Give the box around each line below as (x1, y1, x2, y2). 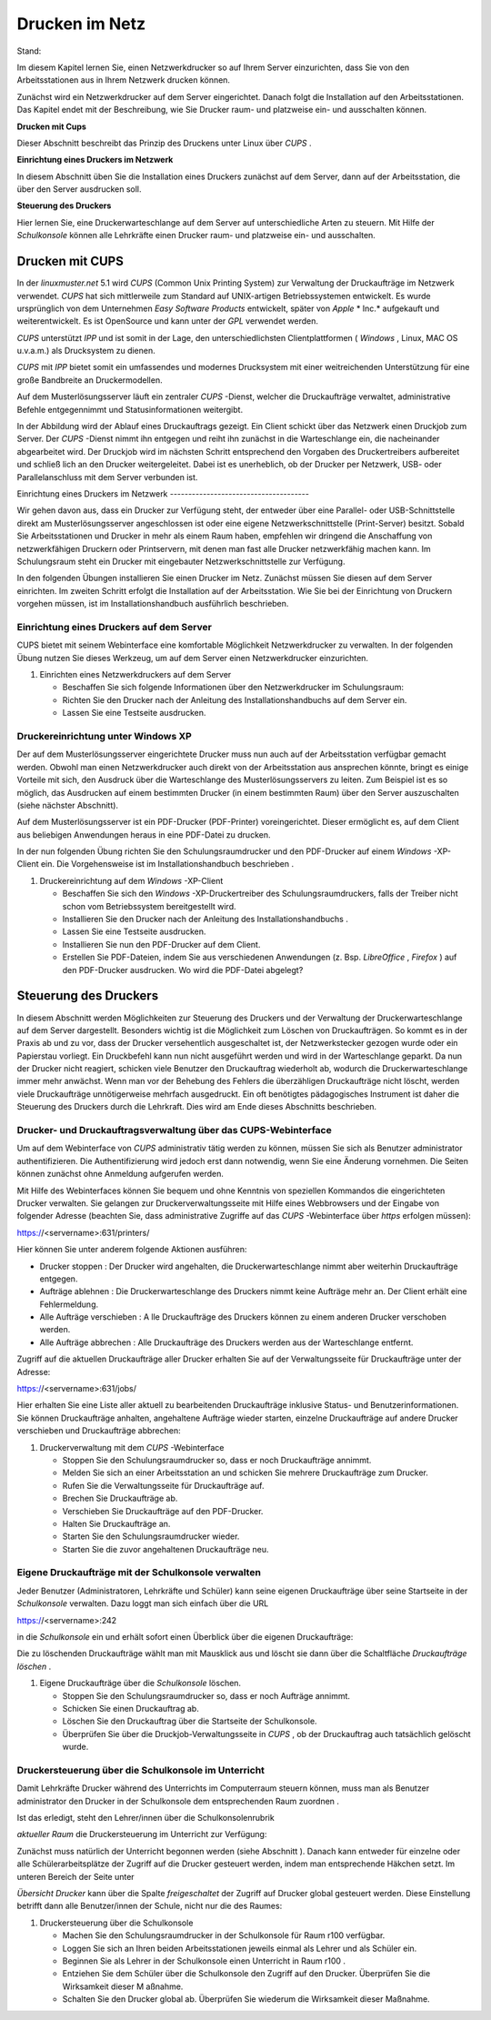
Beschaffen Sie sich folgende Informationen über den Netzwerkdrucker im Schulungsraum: (62, 682, 405, 693)
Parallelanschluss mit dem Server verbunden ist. (16, 471, 198, 482)
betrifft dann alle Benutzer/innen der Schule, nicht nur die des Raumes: (16, 1901, 283, 1912)
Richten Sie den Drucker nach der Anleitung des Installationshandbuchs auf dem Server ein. (62, 694, 407, 705)
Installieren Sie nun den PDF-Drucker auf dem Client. (62, 939, 261, 950)
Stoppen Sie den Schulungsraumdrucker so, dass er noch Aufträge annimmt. (62, 1690, 350, 1701)
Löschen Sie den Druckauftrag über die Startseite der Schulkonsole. (62, 1715, 317, 1727)
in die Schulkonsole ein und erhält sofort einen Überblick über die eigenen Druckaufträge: (16, 1632, 354, 1643)
